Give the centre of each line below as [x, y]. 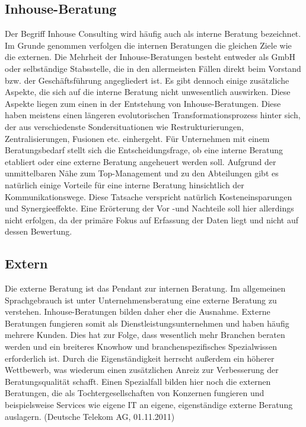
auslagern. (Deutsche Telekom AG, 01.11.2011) [90, 416]
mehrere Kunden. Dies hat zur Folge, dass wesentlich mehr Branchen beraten [145, 335]
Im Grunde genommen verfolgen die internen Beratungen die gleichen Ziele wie [148, 45]
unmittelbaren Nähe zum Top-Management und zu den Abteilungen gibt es [142, 173]
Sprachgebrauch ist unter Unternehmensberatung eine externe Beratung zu [141, 300]
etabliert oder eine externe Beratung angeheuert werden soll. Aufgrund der [141, 161]
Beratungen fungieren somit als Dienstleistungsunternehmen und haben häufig [147, 323]
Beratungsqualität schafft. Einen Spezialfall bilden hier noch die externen [138, 381]
